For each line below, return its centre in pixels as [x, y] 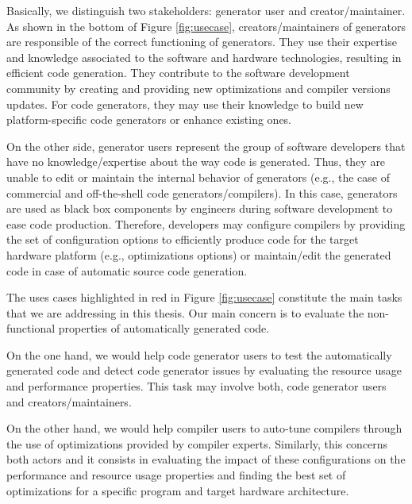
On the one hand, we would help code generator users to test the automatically [199, 354]
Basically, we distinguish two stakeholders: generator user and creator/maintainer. [206, 10]
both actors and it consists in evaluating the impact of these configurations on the [206, 459]
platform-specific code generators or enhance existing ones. [149, 119]
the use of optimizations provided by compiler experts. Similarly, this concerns [197, 443]
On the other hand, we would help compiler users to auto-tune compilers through [204, 428]
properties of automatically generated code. [164, 328]
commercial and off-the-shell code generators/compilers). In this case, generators [202, 192]
